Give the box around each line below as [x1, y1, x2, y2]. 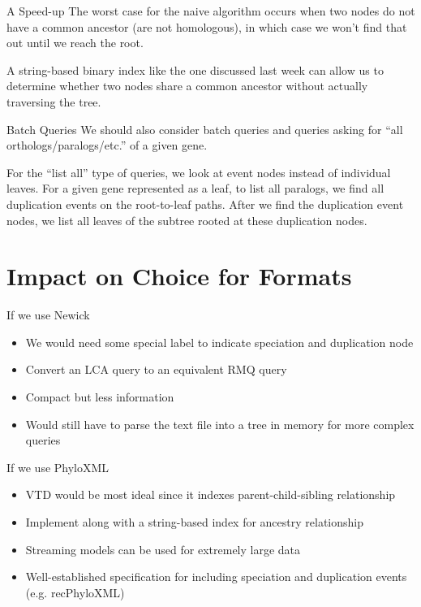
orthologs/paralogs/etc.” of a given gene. [6, 137, 208, 154]
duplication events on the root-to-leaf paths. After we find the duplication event [6, 195, 404, 212]
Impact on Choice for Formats [6, 259, 352, 293]
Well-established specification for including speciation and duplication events [25, 568, 407, 585]
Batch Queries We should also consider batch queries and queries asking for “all [6, 120, 403, 137]
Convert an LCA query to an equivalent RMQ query [25, 361, 287, 378]
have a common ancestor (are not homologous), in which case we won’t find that [6, 18, 407, 35]
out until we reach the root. [6, 34, 144, 51]
